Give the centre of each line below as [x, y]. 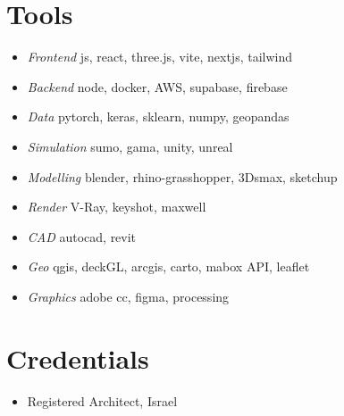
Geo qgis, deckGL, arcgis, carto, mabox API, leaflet [168, 266]
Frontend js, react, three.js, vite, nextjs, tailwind [160, 57]
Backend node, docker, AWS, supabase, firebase [157, 86]
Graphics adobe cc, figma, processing [128, 296]
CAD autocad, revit [82, 236]
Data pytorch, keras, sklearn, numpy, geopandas [158, 116]
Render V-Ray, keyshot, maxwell [117, 207]
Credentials [78, 358]
